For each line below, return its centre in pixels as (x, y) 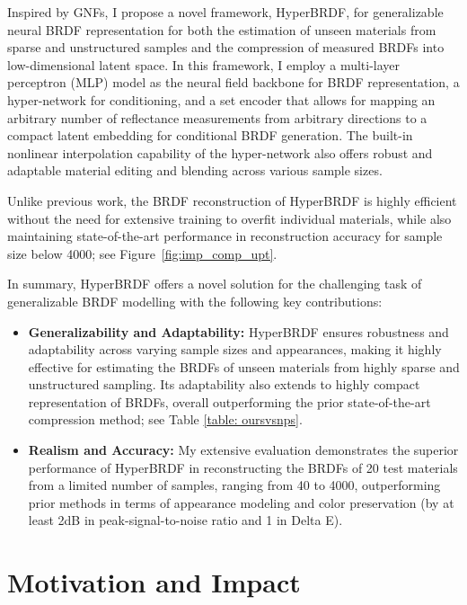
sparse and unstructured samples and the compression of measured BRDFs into (226, 47)
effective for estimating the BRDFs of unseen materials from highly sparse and (244, 366)
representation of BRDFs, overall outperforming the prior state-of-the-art (229, 401)
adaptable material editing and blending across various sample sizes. (195, 170)
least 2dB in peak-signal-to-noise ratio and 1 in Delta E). (185, 520)
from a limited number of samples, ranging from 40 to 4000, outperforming (234, 485)
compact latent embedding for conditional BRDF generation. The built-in (210, 135)
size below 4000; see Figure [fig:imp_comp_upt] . (142, 253)
